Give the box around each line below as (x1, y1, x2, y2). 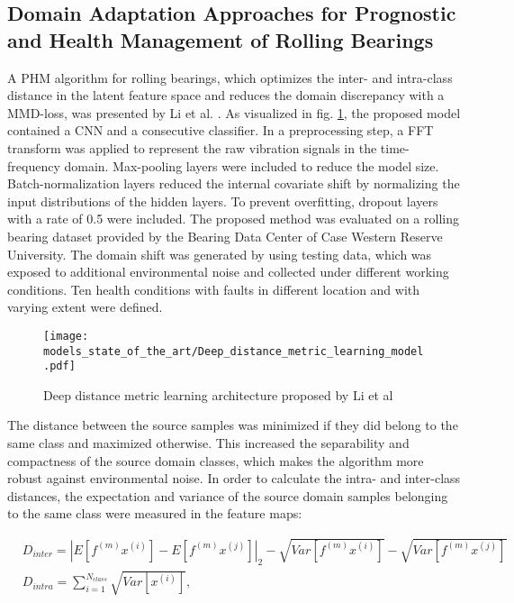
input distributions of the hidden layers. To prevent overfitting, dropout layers (7, 191, 438, 210)
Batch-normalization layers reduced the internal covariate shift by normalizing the (7, 174, 460, 193)
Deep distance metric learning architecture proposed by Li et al (43, 385, 393, 404)
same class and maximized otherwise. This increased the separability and (7, 434, 410, 452)
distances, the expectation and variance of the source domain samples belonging (7, 486, 448, 505)
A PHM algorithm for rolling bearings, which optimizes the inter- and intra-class (7, 68, 453, 87)
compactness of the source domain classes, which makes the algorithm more (7, 451, 424, 470)
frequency (7, 156, 60, 175)
